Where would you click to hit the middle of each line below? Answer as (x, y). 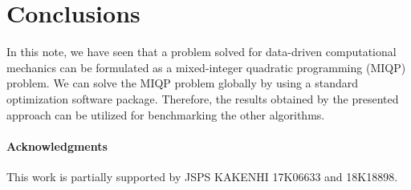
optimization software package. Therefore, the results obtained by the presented (203, 98)
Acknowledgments (57, 146)
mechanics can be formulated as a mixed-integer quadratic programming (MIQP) (206, 67)
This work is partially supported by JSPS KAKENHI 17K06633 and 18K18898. (202, 176)
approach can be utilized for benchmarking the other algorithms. (166, 114)
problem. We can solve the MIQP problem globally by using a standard (183, 83)
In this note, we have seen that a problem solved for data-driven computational (201, 52)
